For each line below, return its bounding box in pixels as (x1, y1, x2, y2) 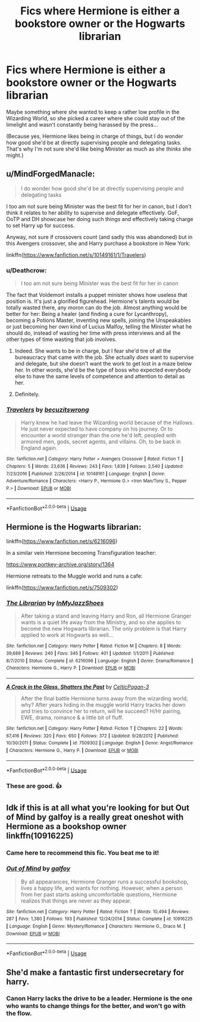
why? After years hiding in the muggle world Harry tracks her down (20, 701, 186, 708)
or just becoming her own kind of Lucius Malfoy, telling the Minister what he (6, 323, 192, 330)
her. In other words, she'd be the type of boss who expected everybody (14, 366, 192, 374)
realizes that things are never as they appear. (20, 897, 132, 904)
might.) (6, 151, 24, 159)
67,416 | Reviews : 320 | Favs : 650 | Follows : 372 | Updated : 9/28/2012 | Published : (6, 733, 179, 739)
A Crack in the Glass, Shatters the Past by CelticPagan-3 (6, 683, 149, 690)
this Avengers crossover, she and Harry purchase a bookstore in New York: (6, 240, 190, 247)
